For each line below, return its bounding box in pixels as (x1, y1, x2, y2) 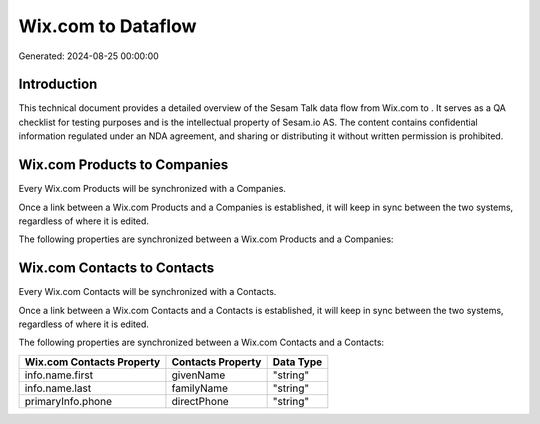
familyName (171, 381, 229, 395)
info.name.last (24, 381, 92, 395)
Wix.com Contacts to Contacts (18, 260, 215, 277)
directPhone (171, 394, 229, 408)
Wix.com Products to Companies (18, 156, 229, 174)
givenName (171, 368, 226, 382)
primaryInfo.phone (24, 394, 112, 408)
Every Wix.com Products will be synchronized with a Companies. (18, 183, 287, 195)
